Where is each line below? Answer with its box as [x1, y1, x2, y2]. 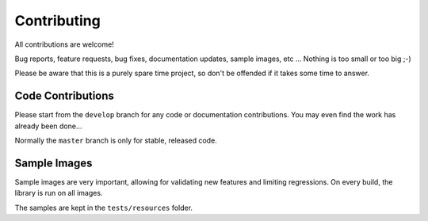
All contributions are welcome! [14, 40, 114, 49]
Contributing [14, 12, 101, 29]
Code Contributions [14, 90, 115, 103]
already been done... [14, 121, 82, 131]
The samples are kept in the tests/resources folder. [14, 203, 193, 212]
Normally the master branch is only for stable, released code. [14, 135, 217, 146]
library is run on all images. [14, 189, 103, 198]
